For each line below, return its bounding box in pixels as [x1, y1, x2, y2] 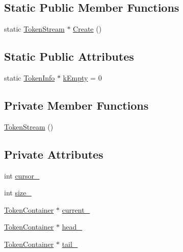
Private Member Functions [4, 97, 149, 113]
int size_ [4, 187, 32, 198]
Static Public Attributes [4, 48, 134, 64]
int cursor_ [4, 170, 40, 181]
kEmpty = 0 [63, 72, 102, 83]
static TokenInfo [4, 72, 55, 83]
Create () [73, 23, 102, 34]
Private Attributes [4, 146, 103, 162]
